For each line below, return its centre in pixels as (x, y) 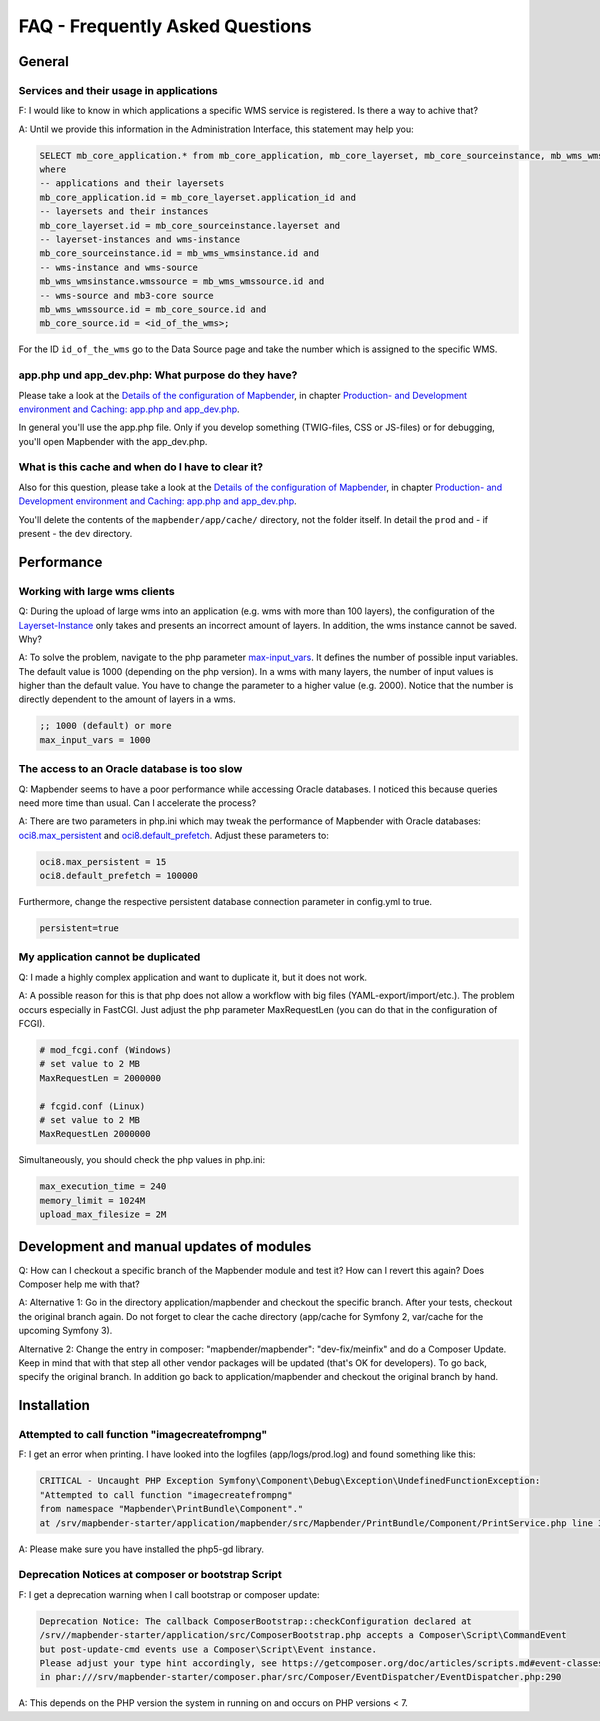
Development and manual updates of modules (165, 1246)
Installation (54, 1405)
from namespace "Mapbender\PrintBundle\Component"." (171, 1509)
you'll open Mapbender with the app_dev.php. (113, 441)
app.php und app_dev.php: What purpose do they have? (158, 375)
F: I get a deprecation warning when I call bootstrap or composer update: (169, 1594)
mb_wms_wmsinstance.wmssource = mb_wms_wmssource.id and (182, 281)
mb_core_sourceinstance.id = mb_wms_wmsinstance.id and (179, 253)
